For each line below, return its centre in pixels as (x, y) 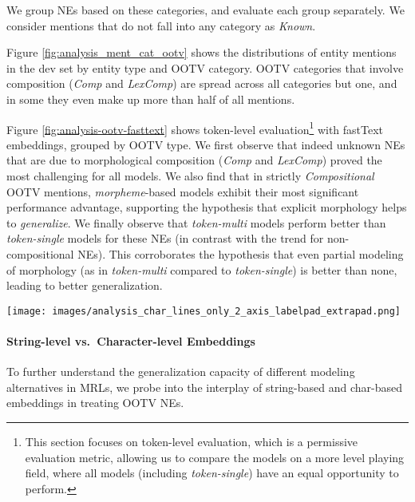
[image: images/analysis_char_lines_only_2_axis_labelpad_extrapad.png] (204, 311)
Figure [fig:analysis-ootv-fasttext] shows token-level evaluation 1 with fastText (195, 128)
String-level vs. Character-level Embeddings (131, 341)
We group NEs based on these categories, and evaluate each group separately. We (206, 10)
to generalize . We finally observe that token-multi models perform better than (196, 222)
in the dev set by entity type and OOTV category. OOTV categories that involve (205, 67)
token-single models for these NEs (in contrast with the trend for (165, 238)
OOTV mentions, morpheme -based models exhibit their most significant (183, 191)
